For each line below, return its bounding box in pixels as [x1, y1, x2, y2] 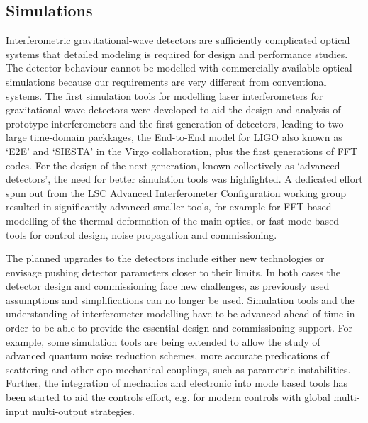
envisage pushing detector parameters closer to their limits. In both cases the [6, 264, 341, 279]
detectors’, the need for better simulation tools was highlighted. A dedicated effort [6, 171, 363, 186]
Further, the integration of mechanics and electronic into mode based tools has [6, 376, 348, 390]
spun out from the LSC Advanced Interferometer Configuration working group [6, 185, 347, 200]
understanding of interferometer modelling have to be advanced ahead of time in [6, 306, 355, 321]
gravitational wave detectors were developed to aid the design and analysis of [6, 102, 341, 117]
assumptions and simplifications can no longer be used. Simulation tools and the [6, 292, 355, 307]
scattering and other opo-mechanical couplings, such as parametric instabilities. [6, 361, 351, 376]
